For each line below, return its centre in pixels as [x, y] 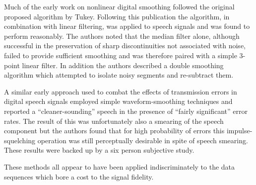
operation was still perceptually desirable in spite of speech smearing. [143, 140]
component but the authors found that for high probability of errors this [114, 131]
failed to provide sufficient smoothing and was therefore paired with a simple [121, 55]
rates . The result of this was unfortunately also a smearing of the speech [114, 121]
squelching [20, 140]
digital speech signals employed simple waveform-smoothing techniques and [118, 101]
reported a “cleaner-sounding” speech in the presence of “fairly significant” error [126, 111]
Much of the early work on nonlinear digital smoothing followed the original [119, 6]
